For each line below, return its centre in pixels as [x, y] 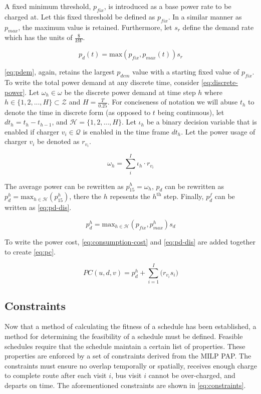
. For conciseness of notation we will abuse [173, 102]
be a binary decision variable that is [202, 122]
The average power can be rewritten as [64, 186]
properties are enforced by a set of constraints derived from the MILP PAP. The [128, 356]
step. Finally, [184, 196]
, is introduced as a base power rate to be [168, 6]
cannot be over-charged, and [192, 375]
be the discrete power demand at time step [130, 92]
